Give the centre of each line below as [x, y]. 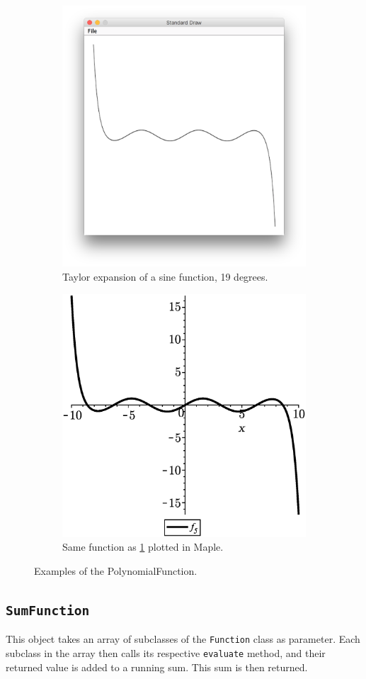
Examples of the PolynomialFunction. [116, 570]
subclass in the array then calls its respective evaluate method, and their [166, 652]
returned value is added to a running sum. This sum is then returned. [157, 667]
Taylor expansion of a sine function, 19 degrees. [165, 277]
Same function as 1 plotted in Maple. [143, 547]
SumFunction [48, 610]
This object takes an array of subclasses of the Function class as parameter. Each [183, 639]
